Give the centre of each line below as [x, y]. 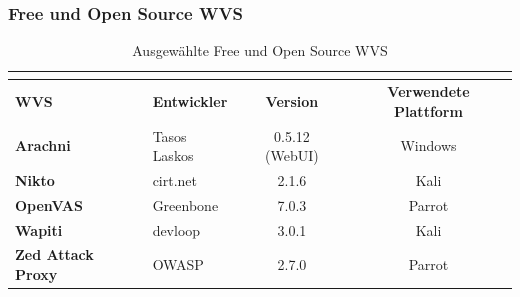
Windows [428, 145]
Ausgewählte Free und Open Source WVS [260, 50]
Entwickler [190, 100]
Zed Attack [54, 254]
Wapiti [39, 229]
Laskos [173, 155]
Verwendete [428, 91]
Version [292, 100]
